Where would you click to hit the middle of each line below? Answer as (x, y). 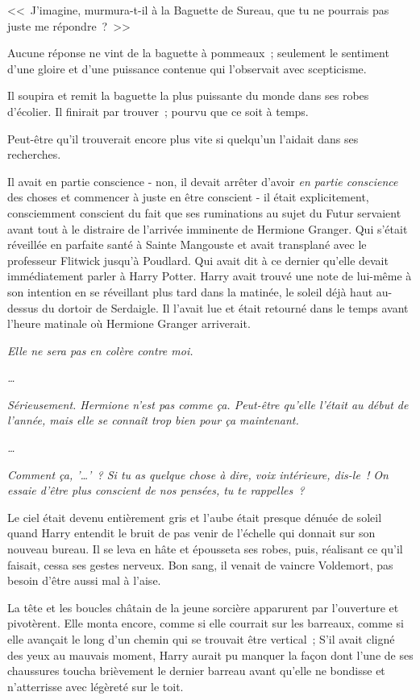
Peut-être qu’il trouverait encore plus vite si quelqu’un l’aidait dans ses (183, 138)
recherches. (34, 154)
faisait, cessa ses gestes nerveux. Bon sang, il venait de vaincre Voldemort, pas (200, 564)
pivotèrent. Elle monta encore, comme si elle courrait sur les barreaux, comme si (206, 623)
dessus (23, 307)
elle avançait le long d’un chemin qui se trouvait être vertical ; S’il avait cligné (201, 639)
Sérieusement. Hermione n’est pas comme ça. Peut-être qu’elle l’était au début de (208, 404)
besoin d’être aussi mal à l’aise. (84, 580)
